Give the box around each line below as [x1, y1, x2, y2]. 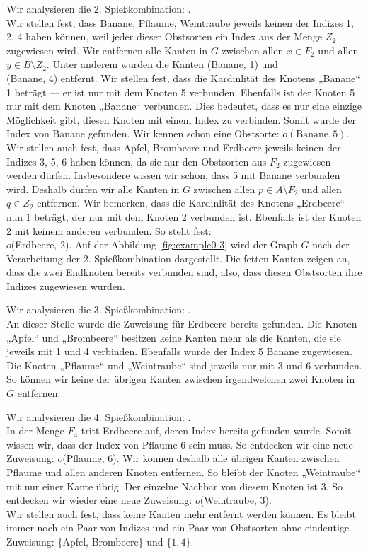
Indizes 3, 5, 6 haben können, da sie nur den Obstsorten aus [6, 154, 267, 168]
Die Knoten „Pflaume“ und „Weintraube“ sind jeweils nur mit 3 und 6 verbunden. [6, 357, 362, 372]
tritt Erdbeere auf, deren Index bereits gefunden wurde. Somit [81, 423, 352, 438]
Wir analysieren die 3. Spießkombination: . [6, 302, 191, 317]
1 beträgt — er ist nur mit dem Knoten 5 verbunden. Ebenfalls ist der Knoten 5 [6, 84, 355, 99]
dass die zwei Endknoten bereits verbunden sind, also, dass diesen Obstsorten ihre [6, 265, 362, 279]
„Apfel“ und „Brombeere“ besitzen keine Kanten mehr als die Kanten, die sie [6, 330, 341, 345]
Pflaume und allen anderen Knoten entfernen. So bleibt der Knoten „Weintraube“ [6, 465, 361, 479]
